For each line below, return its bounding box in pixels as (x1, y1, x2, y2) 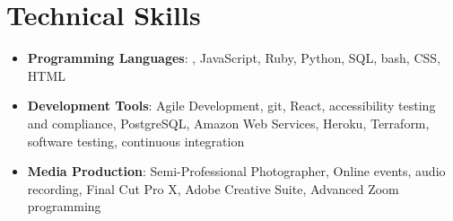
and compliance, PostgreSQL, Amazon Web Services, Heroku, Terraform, (27, 113, 430, 132)
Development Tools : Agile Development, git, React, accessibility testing (27, 96, 436, 115)
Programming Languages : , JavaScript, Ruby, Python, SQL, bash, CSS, (27, 49, 440, 67)
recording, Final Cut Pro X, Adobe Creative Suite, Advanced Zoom (27, 179, 399, 198)
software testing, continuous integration (27, 131, 245, 150)
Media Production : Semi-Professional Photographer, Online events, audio (27, 162, 446, 181)
